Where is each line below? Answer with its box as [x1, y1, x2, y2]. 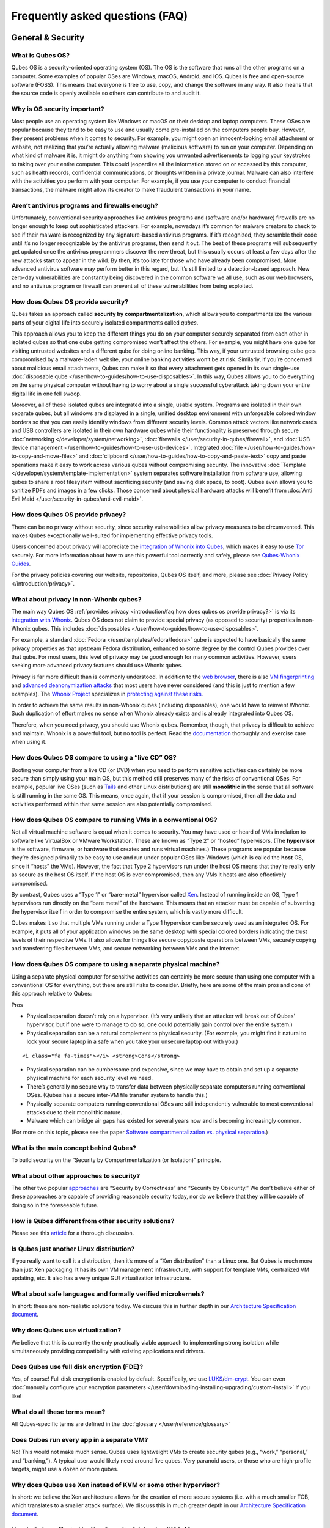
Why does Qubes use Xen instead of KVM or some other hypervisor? [11, 1480, 220, 1489]
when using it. [11, 738, 47, 746]
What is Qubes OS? [11, 51, 70, 59]
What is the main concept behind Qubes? [11, 1144, 137, 1152]
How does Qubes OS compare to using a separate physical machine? [11, 960, 220, 969]
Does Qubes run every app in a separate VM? [11, 1435, 148, 1444]
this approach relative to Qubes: [11, 990, 92, 997]
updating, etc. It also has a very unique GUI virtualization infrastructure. [11, 1274, 191, 1282]
